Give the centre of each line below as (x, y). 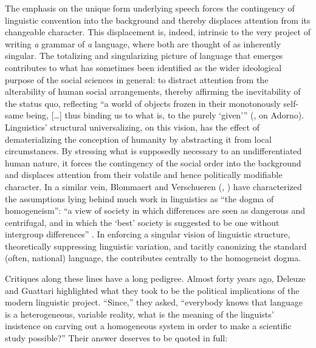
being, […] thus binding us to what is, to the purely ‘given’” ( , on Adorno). (165, 115)
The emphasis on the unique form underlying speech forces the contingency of (150, 8)
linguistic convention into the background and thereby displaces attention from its (158, 20)
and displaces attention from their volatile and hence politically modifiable (144, 175)
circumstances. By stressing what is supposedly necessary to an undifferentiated (153, 151)
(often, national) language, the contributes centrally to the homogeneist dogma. (153, 258)
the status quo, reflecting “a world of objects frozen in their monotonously (143, 103)
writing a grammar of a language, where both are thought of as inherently (143, 43)
